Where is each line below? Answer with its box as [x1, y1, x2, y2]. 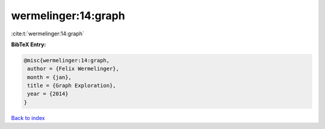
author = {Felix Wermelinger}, [27, 65, 120, 72]
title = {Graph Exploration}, [27, 82, 117, 89]
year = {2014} [27, 91, 69, 97]
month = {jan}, [27, 74, 72, 80]
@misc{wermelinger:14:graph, [23, 57, 110, 64]
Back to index [11, 114, 45, 121]
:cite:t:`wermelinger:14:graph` [11, 30, 84, 37]
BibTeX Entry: [11, 41, 46, 48]
